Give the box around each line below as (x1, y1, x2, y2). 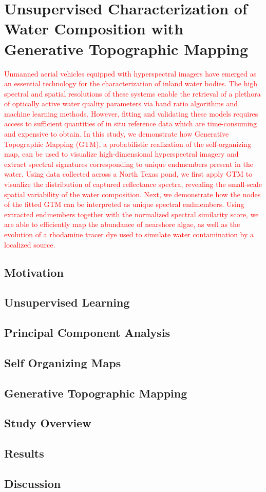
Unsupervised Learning (4, 294, 130, 310)
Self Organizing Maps (4, 354, 121, 370)
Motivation (4, 264, 64, 280)
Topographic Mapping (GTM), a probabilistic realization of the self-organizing (4, 138, 252, 149)
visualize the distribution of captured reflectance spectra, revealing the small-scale (4, 179, 262, 190)
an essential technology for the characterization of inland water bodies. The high (4, 78, 258, 89)
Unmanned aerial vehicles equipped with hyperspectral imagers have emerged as (4, 68, 257, 79)
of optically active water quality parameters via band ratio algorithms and (4, 98, 238, 109)
